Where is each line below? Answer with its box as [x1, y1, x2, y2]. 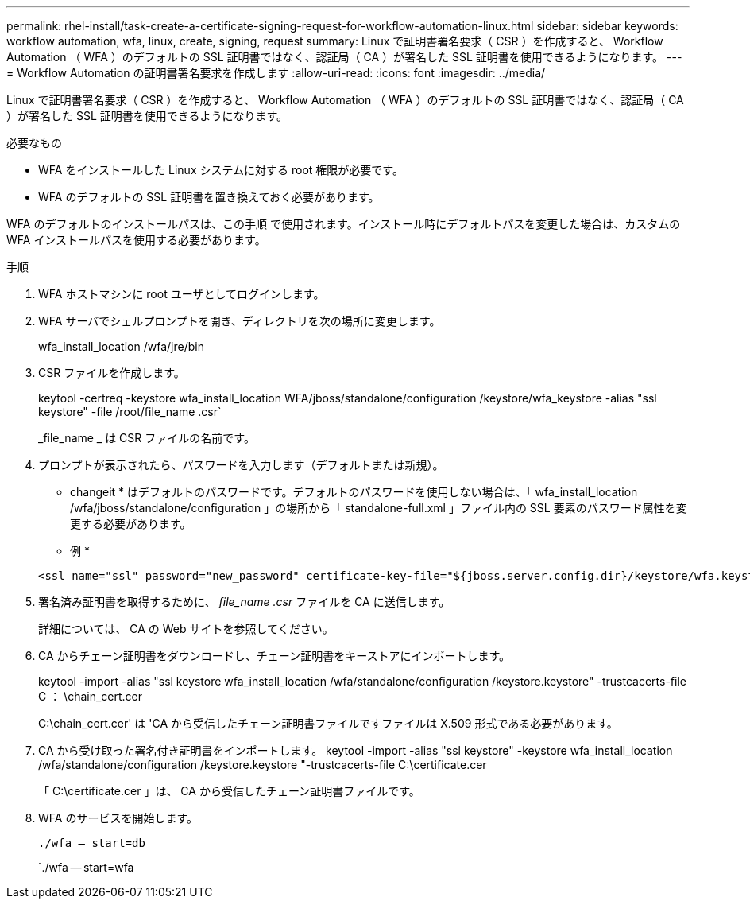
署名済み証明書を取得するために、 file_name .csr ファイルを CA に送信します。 [38, 595, 450, 608]
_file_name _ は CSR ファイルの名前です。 [38, 431, 255, 445]
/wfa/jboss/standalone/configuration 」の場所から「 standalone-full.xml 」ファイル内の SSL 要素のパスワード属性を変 [70, 501, 687, 515]
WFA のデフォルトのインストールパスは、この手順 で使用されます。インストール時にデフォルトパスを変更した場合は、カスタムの [6, 217, 681, 231]
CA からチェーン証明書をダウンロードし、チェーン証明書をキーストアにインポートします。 [38, 649, 511, 662]
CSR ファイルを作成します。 [38, 366, 185, 379]
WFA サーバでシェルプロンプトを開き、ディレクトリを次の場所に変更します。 [38, 314, 441, 328]
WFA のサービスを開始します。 [38, 811, 198, 825]
